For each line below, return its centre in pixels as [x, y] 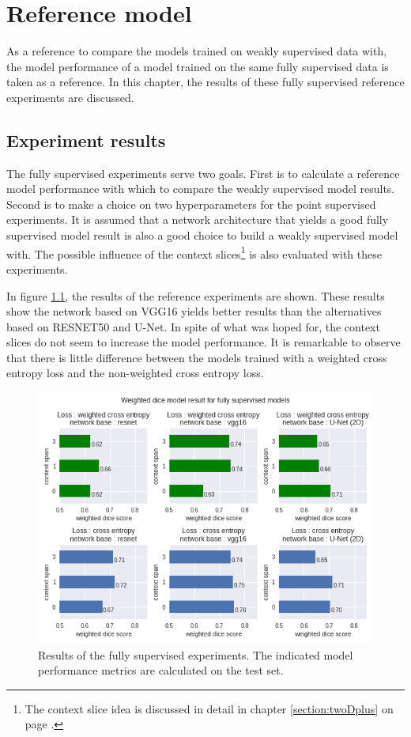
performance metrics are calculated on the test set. [161, 670]
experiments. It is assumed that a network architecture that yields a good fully [198, 219]
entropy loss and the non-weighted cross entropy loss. [135, 373]
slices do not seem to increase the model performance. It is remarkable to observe [204, 342]
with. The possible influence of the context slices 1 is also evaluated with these [194, 252]
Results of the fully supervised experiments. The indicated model [196, 654]
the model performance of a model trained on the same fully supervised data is [198, 66]
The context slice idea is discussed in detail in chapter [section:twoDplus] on [209, 708]
